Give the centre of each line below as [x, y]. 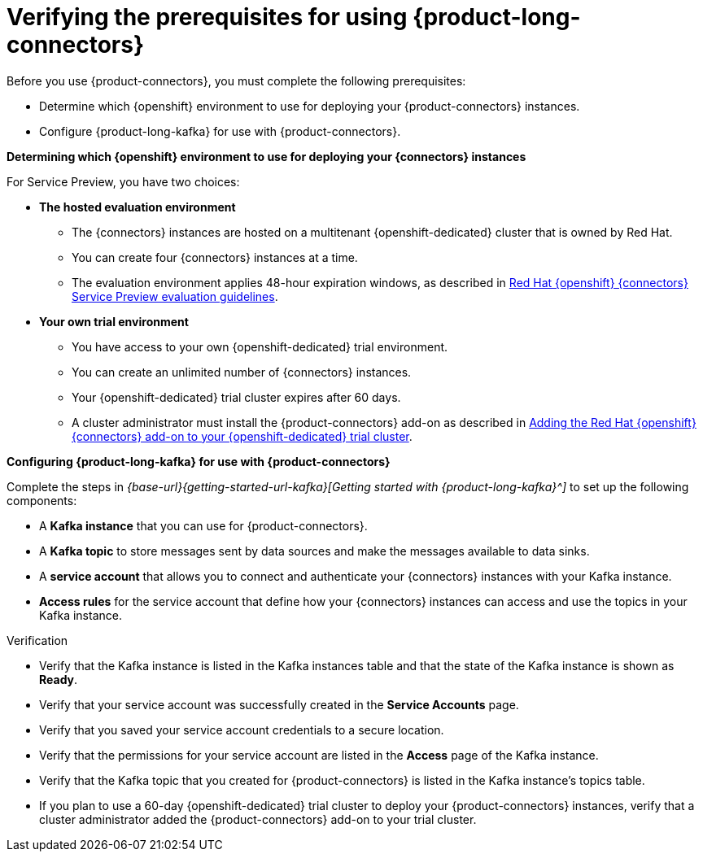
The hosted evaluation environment [138, 207]
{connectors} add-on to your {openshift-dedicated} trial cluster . [242, 436]
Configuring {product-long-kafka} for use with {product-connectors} [199, 461]
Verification [37, 640]
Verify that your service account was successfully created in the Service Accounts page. [279, 704]
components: [42, 500]
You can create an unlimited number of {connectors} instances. [242, 372]
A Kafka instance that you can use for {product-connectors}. [203, 525]
